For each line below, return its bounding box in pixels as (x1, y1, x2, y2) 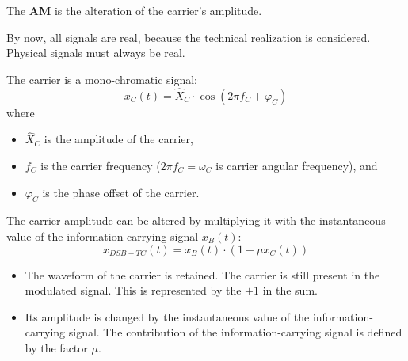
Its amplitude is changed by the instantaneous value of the (25, 308, 310, 325)
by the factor (25, 339, 88, 355)
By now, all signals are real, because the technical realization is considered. (6, 28, 371, 45)
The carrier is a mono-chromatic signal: (6, 70, 198, 87)
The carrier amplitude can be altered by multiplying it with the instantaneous (6, 212, 386, 229)
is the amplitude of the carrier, (44, 131, 193, 147)
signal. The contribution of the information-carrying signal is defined (68, 324, 402, 340)
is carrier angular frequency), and (215, 158, 378, 173)
